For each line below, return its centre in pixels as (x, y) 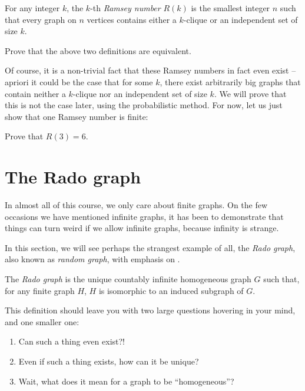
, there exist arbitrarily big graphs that (230, 81)
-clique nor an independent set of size (140, 93)
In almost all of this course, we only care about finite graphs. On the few (136, 205)
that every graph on (41, 19)
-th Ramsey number (125, 8)
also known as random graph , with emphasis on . (92, 259)
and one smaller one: (42, 321)
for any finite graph (40, 290)
